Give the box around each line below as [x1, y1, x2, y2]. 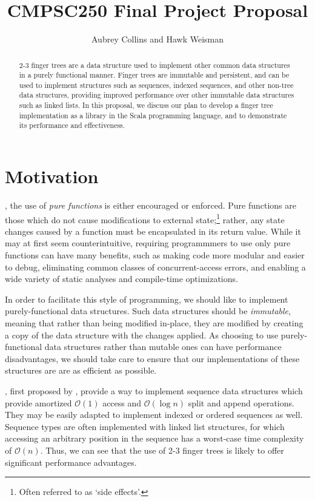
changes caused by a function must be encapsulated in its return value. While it [5, 224, 301, 237]
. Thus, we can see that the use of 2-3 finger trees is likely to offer [40, 443, 284, 456]
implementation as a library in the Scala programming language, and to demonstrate [19, 110, 287, 120]
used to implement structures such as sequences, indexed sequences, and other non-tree [19, 79, 294, 90]
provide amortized [5, 396, 72, 409]
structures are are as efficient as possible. [5, 364, 157, 377]
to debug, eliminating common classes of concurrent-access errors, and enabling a [5, 260, 306, 273]
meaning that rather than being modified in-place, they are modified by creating [5, 317, 303, 329]
